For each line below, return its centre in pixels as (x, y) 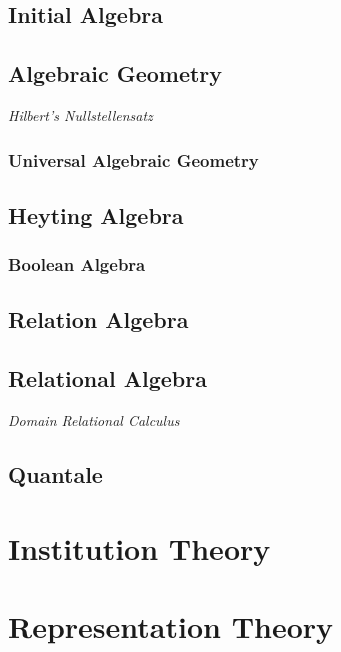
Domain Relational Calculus (94, 420)
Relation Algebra (98, 319)
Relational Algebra (107, 378)
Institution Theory (139, 547)
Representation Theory (171, 625)
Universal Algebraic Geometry (133, 159)
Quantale (55, 474)
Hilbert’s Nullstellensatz (80, 114)
